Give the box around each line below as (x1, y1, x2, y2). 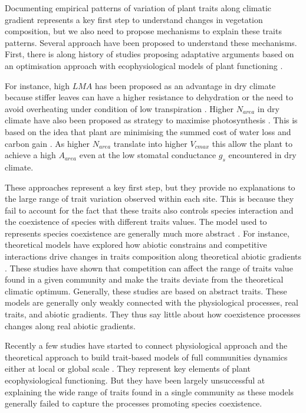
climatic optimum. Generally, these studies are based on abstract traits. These (5, 284, 287, 297)
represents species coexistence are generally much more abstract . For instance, (5, 227, 289, 239)
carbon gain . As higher (5, 137, 90, 149)
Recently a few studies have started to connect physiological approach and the (5, 339, 288, 352)
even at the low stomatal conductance (79, 149, 216, 161)
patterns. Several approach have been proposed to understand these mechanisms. (5, 36, 297, 48)
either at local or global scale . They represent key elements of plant (5, 362, 251, 375)
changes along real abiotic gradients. (5, 319, 136, 332)
